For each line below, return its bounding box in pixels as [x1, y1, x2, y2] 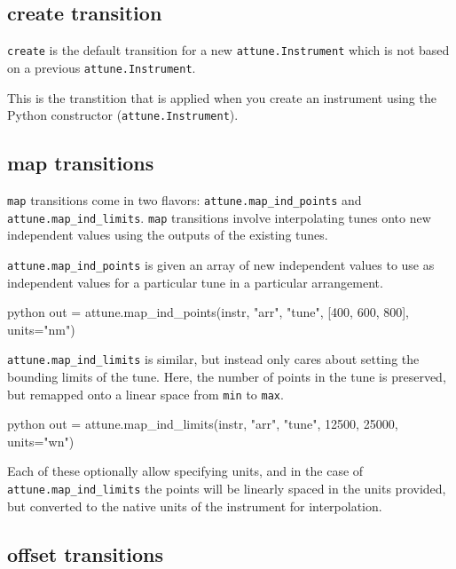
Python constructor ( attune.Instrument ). [7, 106, 239, 124]
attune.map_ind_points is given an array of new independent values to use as [7, 255, 435, 273]
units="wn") [7, 431, 75, 450]
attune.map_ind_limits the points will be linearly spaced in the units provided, [7, 479, 446, 497]
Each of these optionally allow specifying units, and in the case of [7, 462, 364, 480]
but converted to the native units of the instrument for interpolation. [7, 496, 382, 515]
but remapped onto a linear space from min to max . [7, 384, 284, 403]
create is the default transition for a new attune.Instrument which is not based [7, 41, 450, 59]
